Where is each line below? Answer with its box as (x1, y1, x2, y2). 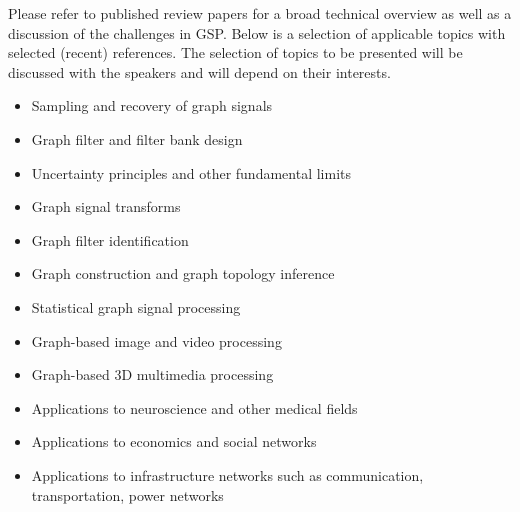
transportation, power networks (31, 484, 224, 505)
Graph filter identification (31, 229, 189, 250)
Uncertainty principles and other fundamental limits (31, 162, 351, 183)
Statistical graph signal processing (31, 296, 241, 317)
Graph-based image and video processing (31, 330, 282, 351)
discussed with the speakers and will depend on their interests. (8, 61, 391, 82)
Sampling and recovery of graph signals (31, 95, 273, 116)
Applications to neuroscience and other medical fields (31, 397, 358, 418)
